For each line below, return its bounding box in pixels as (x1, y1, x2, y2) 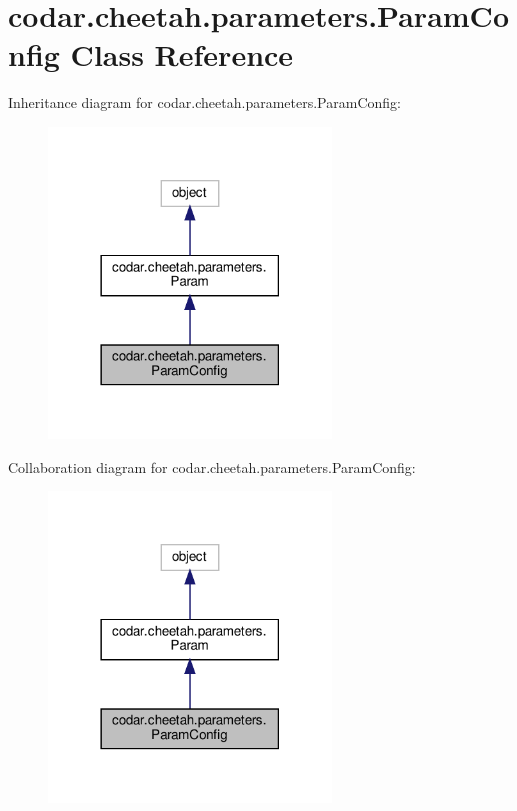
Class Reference (70, 34, 294, 75)
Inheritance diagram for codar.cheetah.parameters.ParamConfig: (8, 92, 401, 113)
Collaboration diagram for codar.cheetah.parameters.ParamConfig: (8, 456, 416, 477)
